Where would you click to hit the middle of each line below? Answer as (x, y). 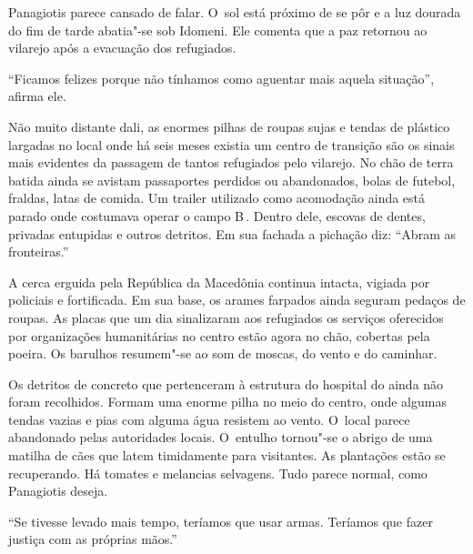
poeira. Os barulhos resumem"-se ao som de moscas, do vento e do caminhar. (223, 353)
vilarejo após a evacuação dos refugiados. (122, 48)
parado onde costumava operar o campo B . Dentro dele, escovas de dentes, (217, 215)
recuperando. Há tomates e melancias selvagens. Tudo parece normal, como (218, 473)
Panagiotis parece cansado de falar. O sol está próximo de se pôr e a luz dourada (235, 12)
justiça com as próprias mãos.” (93, 539)
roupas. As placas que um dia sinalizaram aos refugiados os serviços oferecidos (226, 317)
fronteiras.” (39, 252)
